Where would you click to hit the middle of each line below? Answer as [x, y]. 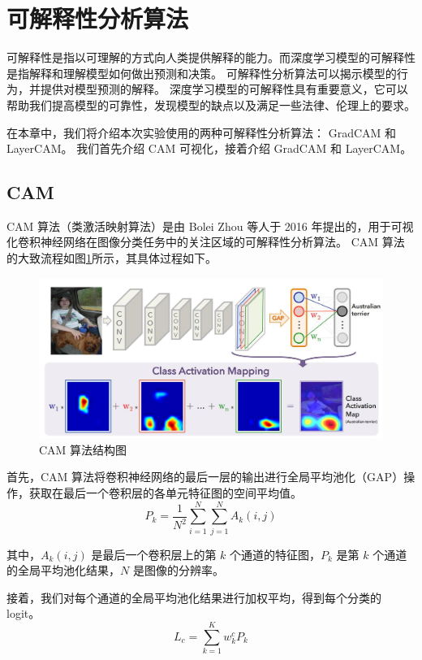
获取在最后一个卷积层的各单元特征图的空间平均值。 [165, 492]
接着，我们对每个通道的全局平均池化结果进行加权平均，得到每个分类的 [194, 597]
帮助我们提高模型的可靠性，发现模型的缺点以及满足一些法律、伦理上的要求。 [211, 104]
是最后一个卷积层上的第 [154, 554]
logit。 [24, 613]
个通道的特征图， [276, 554]
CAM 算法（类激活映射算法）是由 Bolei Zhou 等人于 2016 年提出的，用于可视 [210, 226]
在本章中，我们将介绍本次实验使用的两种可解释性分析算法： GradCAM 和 [202, 132]
